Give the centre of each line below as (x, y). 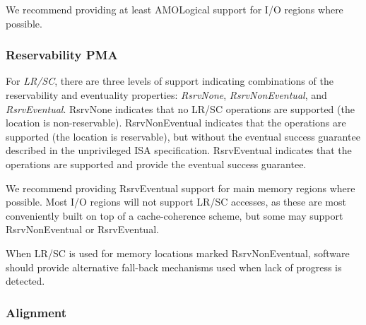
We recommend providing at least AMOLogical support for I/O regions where (175, 9)
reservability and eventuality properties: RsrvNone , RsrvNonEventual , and (166, 95)
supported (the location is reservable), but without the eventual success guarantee (183, 136)
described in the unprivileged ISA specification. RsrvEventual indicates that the (179, 150)
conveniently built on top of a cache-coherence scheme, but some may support (175, 215)
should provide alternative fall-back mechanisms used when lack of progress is (174, 267)
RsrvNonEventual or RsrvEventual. (82, 229)
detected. (25, 281)
